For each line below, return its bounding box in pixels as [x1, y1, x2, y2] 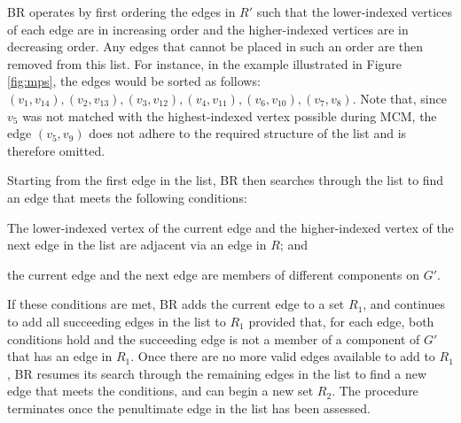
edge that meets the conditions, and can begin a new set [7, 381, 314, 400]
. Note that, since [352, 88, 447, 107]
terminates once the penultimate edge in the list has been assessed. [7, 398, 371, 417]
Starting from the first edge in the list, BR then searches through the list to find [7, 171, 444, 189]
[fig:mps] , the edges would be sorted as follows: [7, 72, 261, 90]
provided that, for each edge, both [248, 311, 434, 330]
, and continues [363, 295, 445, 313]
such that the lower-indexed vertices [256, 3, 453, 20]
